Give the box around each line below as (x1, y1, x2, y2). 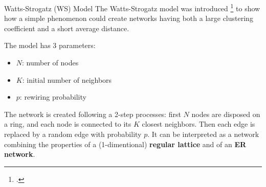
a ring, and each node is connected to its (4, 119, 131, 129)
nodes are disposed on (191, 108, 260, 119)
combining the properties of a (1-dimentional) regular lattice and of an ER (4, 138, 247, 149)
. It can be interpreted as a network (147, 129, 259, 139)
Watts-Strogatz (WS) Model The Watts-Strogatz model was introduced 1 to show (4, 2, 260, 13)
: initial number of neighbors (22, 74, 112, 85)
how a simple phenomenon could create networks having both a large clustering (4, 13, 253, 24)
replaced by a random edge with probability (4, 129, 142, 139)
